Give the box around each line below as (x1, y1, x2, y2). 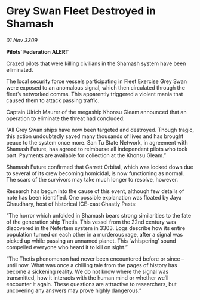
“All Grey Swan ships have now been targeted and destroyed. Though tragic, (6, 126, 195, 133)
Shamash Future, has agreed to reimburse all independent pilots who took (6, 145, 188, 152)
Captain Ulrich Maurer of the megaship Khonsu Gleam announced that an (6, 108, 187, 115)
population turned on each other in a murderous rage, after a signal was (6, 231, 183, 238)
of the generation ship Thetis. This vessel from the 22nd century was (6, 218, 176, 225)
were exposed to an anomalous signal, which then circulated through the (6, 84, 185, 91)
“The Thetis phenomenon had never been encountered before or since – (6, 255, 184, 262)
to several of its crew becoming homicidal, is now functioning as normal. (6, 169, 184, 177)
